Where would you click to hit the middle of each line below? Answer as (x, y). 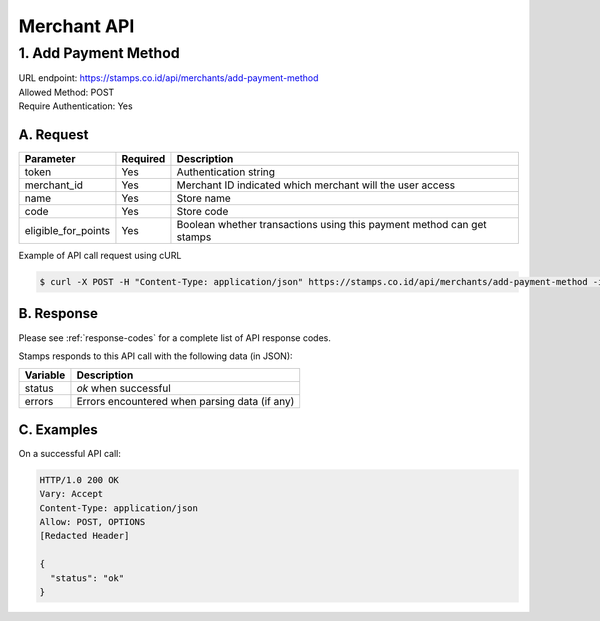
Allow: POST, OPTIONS (92, 522)
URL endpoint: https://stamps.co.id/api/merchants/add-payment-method (168, 78)
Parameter (50, 159)
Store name (204, 198)
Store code (202, 212)
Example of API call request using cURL (100, 256)
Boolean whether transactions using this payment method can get (331, 225)
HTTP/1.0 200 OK (79, 479)
